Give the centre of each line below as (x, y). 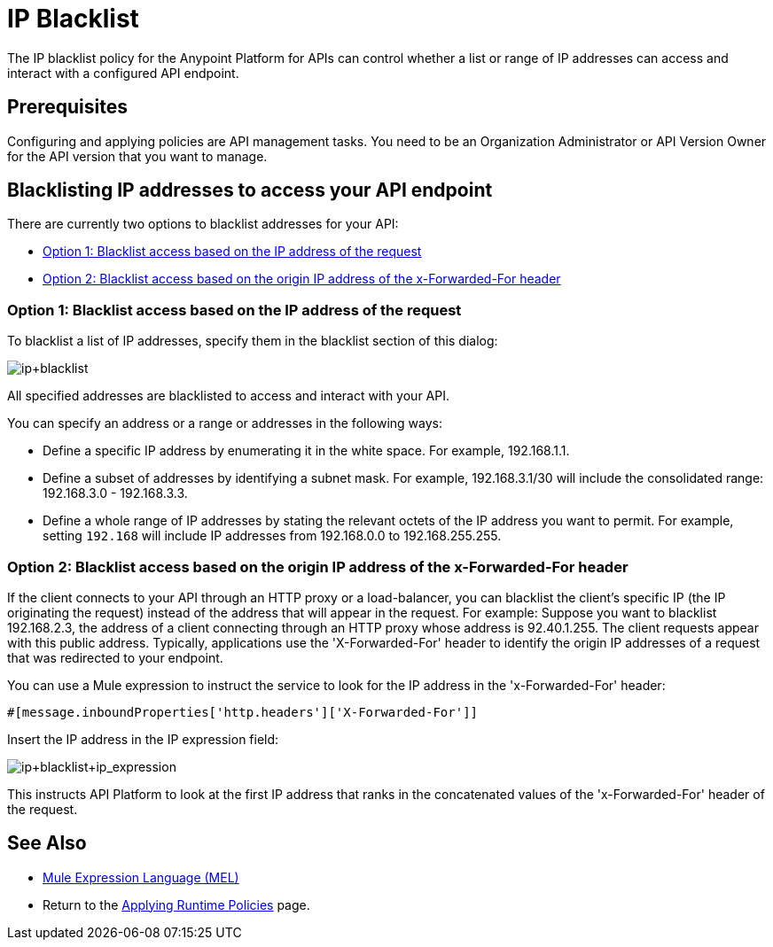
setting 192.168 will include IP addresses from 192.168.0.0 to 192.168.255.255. (272, 536)
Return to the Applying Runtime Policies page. (176, 904)
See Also (47, 843)
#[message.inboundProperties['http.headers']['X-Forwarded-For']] (243, 712)
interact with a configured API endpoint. (123, 73)
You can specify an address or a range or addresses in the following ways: (225, 423)
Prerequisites (67, 107)
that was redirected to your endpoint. (115, 657)
